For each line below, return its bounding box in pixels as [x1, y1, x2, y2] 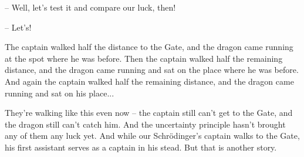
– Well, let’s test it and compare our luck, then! [5, 1, 176, 13]
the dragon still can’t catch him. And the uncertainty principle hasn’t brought [5, 118, 286, 130]
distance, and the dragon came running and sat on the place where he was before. [5, 64, 299, 76]
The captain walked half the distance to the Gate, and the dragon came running [5, 41, 293, 53]
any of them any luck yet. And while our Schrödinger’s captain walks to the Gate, [5, 129, 300, 142]
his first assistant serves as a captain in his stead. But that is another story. [5, 141, 277, 153]
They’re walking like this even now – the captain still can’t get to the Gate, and [5, 106, 293, 119]
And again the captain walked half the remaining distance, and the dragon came [5, 75, 294, 87]
